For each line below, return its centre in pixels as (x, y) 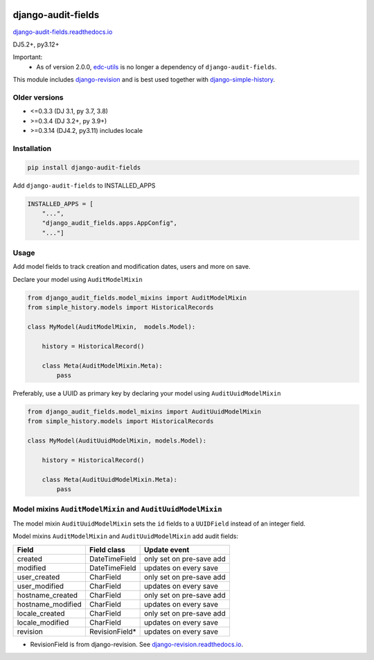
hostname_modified (50, 604)
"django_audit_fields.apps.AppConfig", (110, 223)
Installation (32, 148)
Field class (107, 549)
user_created (38, 577)
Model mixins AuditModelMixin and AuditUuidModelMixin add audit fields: (126, 536)
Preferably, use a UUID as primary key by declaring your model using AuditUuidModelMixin (147, 393)
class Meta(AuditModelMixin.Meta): (102, 366)
